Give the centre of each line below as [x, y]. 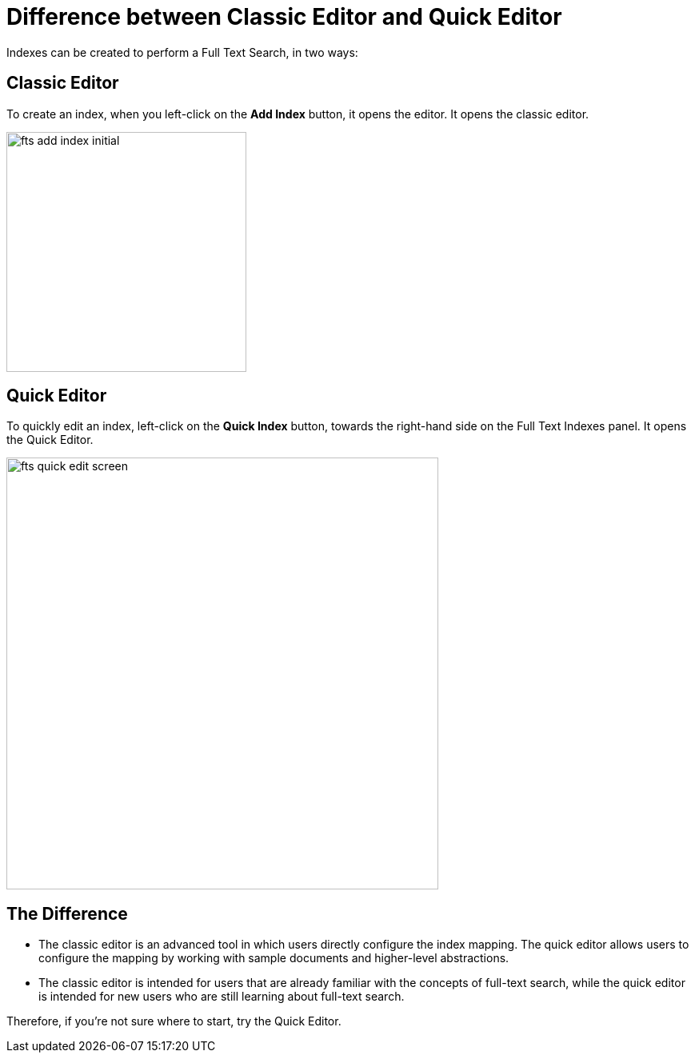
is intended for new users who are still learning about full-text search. [222, 997]
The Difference [67, 913]
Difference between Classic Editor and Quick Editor [284, 17]
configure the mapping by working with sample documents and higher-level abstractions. [274, 958]
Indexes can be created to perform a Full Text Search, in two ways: [182, 52]
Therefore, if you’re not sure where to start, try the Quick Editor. [174, 1021]
